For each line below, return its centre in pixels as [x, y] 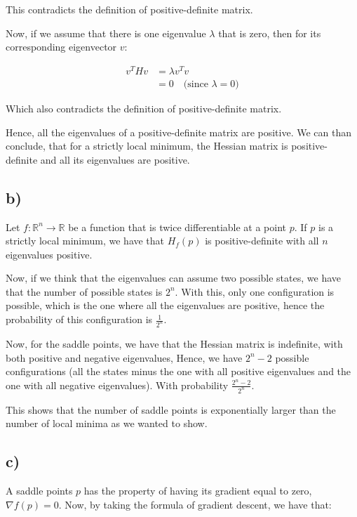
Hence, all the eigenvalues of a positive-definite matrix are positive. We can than [179, 132]
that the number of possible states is [84, 291]
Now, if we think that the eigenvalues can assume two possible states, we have [174, 278]
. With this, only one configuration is [255, 291]
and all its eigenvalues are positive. [115, 159]
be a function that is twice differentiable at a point [177, 227]
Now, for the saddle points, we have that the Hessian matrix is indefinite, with [174, 343]
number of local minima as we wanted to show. [107, 423]
